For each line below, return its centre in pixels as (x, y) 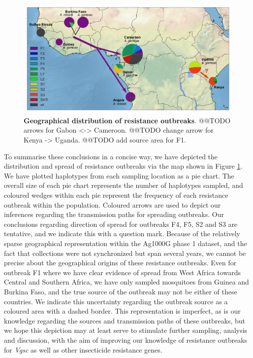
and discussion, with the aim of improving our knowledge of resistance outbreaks (126, 340)
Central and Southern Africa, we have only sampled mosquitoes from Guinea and (126, 282)
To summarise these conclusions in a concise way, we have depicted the (111, 156)
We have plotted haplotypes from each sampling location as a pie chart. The (119, 175)
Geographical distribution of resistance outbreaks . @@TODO (127, 120)
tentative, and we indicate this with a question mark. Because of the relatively (122, 233)
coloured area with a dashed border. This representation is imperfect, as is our (122, 311)
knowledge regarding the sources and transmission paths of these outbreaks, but (125, 320)
